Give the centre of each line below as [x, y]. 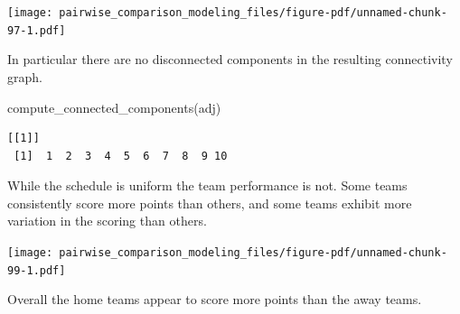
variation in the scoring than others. [107, 221]
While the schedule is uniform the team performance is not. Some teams [207, 185]
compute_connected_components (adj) [114, 107]
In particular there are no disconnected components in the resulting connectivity [230, 59]
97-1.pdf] [37, 30]
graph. [25, 76]
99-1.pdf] [37, 270]
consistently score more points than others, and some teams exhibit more [210, 203]
